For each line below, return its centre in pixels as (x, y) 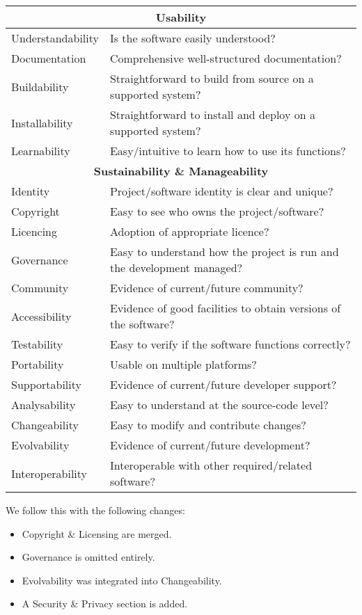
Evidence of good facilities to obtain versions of (225, 308)
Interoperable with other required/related (211, 465)
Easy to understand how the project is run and (224, 251)
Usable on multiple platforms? (183, 364)
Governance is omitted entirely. (88, 557)
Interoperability (49, 473)
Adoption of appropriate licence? (189, 231)
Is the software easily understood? (192, 38)
